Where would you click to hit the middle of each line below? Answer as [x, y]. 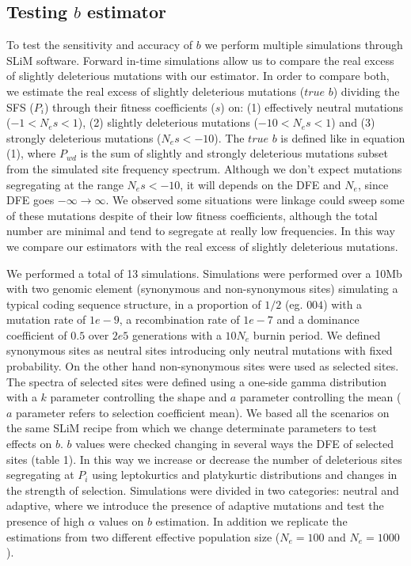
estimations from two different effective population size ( [143, 536]
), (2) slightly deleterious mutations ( [168, 122]
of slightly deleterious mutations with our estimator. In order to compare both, [198, 76]
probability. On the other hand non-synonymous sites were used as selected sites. [203, 366]
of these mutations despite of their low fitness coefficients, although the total [192, 215]
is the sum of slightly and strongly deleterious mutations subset [234, 153]
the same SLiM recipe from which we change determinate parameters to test [192, 428]
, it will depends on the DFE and [261, 184]
